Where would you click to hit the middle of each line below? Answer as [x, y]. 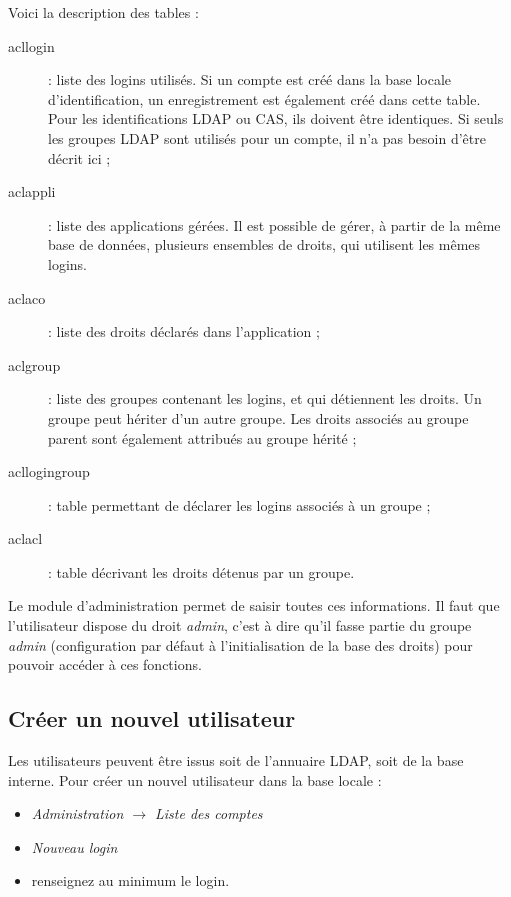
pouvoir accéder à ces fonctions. [105, 664]
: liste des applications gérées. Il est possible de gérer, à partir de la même [274, 224]
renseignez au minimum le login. [130, 880]
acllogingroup [49, 471]
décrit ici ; [79, 157]
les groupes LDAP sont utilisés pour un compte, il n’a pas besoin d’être [267, 137]
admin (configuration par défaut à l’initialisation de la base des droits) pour [240, 644]
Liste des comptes [209, 813]
